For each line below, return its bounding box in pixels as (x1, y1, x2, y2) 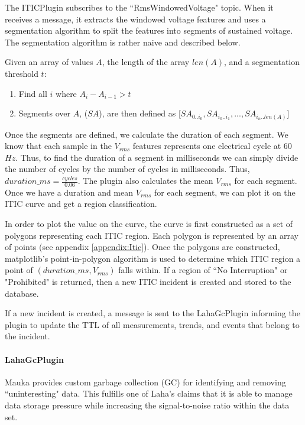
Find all (18, 87, 47, 99)
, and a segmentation (224, 56, 300, 68)
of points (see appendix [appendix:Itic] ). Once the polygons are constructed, (5, 241, 280, 253)
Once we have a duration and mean (5, 186, 134, 198)
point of (5, 264, 33, 276)
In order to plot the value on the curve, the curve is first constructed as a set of (5, 218, 293, 230)
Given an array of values (5, 56, 93, 68)
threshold (5, 67, 38, 79)
